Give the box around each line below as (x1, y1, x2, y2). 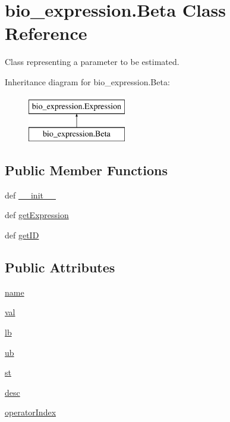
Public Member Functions (5, 161, 168, 179)
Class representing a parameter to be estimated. (5, 55, 179, 68)
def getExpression (5, 209, 69, 221)
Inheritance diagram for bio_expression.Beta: (5, 75, 170, 88)
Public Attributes (5, 258, 115, 277)
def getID (5, 229, 39, 241)
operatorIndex (5, 406, 56, 418)
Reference (5, 21, 87, 45)
